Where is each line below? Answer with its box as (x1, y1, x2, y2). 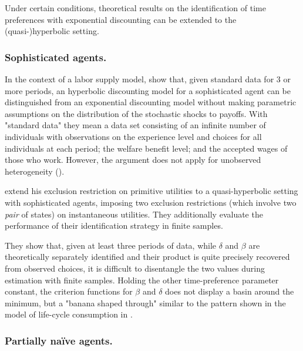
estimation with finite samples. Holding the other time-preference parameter (5, 273, 279, 286)
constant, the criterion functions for (5, 285, 133, 297)
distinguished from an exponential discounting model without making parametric (5, 96, 297, 108)
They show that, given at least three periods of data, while (5, 239, 217, 251)
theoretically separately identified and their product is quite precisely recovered (5, 250, 290, 263)
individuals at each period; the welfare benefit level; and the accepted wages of (5, 142, 288, 154)
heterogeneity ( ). (5, 165, 65, 177)
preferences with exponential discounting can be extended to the (5, 13, 237, 25)
